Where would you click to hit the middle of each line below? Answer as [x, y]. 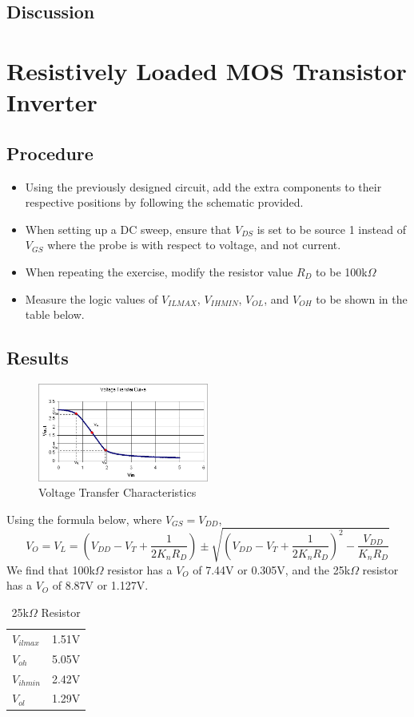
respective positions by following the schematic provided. [164, 202]
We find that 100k [51, 569]
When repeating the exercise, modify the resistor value [159, 271]
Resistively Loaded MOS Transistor [207, 70]
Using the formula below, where [84, 519]
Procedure [50, 153]
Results [38, 358]
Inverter [52, 102]
